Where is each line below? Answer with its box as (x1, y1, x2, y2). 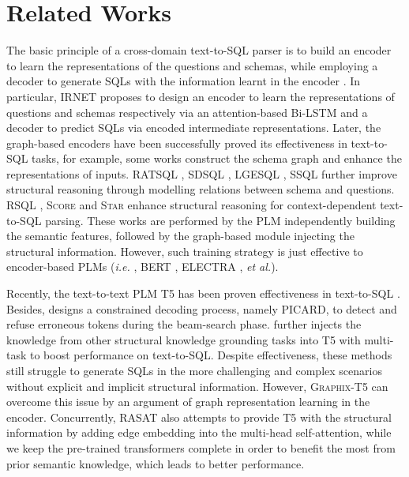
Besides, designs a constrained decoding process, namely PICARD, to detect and (6, 300, 397, 317)
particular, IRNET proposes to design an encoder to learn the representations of (6, 88, 395, 104)
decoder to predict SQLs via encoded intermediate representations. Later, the (6, 119, 381, 136)
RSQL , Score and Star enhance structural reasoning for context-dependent (6, 197, 377, 213)
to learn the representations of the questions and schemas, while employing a (6, 57, 378, 73)
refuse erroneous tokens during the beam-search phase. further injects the (6, 316, 362, 332)
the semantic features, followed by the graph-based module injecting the (6, 227, 355, 244)
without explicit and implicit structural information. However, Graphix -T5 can (6, 377, 388, 394)
